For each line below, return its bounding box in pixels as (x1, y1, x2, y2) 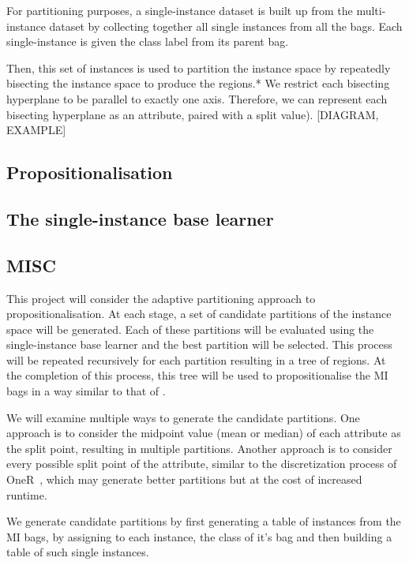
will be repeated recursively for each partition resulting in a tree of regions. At (6, 351, 386, 368)
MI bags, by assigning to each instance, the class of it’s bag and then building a (6, 528, 392, 544)
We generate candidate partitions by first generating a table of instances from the (6, 513, 401, 529)
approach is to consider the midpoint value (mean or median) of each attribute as (6, 425, 401, 441)
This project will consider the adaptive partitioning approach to (6, 290, 316, 306)
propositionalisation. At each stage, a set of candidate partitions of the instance (6, 305, 392, 322)
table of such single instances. (6, 544, 149, 560)
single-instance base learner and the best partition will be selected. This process (6, 336, 392, 353)
